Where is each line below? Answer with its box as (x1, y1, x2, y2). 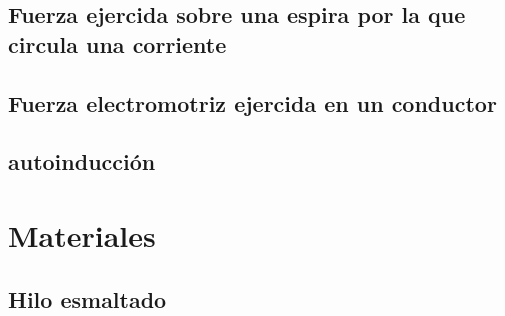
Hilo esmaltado (8, 283, 167, 314)
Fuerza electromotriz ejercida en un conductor (8, 87, 497, 118)
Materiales (8, 214, 156, 255)
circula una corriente (8, 28, 227, 59)
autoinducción (8, 146, 156, 177)
